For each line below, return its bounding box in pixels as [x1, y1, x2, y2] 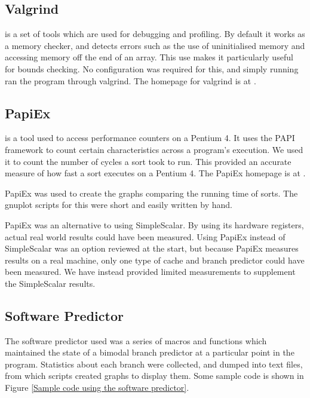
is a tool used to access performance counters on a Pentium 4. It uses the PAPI [5, 131, 295, 144]
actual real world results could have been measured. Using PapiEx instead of [5, 230, 286, 243]
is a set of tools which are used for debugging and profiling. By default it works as [5, 27, 305, 40]
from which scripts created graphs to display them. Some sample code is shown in [5, 369, 304, 382]
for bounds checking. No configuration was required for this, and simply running [5, 62, 299, 75]
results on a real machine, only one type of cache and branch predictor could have [5, 253, 305, 266]
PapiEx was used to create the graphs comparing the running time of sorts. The [5, 186, 298, 199]
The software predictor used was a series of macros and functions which [5, 334, 267, 347]
